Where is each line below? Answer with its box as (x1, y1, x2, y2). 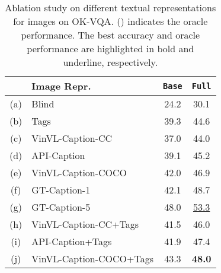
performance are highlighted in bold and (27, 42, 194, 55)
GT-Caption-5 (31, 200, 91, 214)
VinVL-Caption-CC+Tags (31, 217, 139, 231)
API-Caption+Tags (31, 234, 112, 248)
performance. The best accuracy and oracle (21, 28, 200, 42)
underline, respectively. (63, 55, 158, 69)
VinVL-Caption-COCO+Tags (31, 252, 154, 265)
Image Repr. (31, 79, 91, 93)
